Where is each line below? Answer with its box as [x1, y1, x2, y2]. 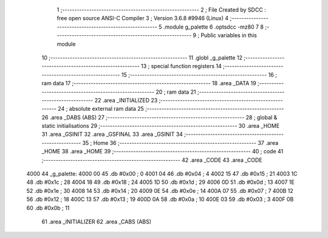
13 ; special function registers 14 [140, 63, 222, 70]
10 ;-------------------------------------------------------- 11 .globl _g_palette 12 [41, 54, 243, 61]
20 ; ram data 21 [155, 88, 197, 96]
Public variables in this [200, 32, 258, 39]
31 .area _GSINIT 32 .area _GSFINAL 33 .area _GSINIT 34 [41, 131, 183, 138]
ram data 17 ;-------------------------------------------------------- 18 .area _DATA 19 [41, 80, 256, 87]
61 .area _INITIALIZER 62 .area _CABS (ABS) [41, 218, 152, 225]
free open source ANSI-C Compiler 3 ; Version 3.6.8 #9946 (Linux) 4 [56, 15, 229, 22]
